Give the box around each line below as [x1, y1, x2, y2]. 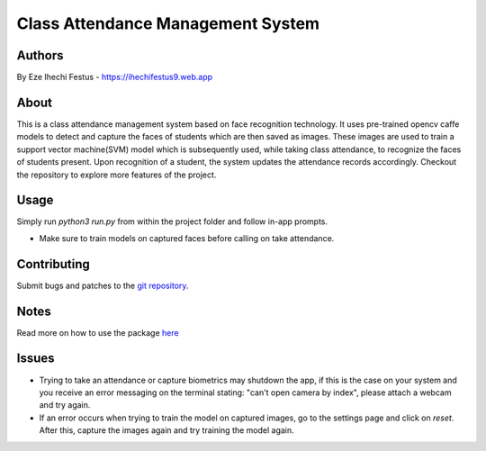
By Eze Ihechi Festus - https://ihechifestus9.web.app [16, 72, 213, 83]
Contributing [16, 257, 90, 272]
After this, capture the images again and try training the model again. [39, 425, 294, 436]
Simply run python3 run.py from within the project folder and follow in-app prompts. [16, 216, 328, 227]
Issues [16, 351, 55, 366]
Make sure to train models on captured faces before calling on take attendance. [39, 232, 335, 243]
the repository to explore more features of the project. [16, 169, 217, 180]
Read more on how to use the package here [16, 327, 179, 338]
